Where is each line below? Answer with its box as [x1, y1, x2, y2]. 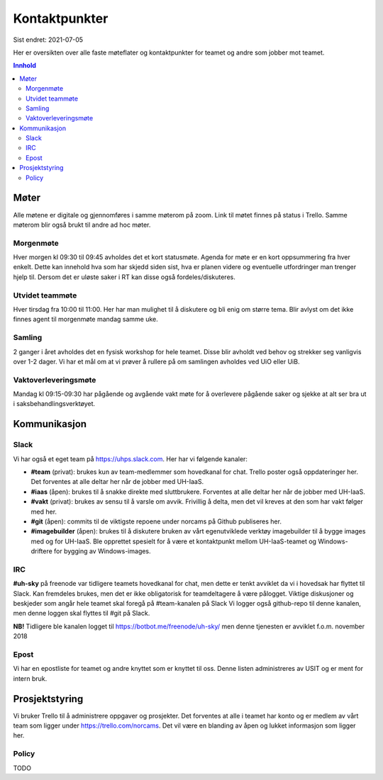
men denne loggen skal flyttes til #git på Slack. [13, 609, 150, 618]
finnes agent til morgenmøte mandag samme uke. [13, 315, 159, 324]
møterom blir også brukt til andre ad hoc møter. [13, 220, 151, 229]
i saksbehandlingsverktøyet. [13, 400, 96, 408]
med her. [30, 507, 57, 516]
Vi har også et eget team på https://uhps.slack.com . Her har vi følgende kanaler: [13, 454, 248, 463]
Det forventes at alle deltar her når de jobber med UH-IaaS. [30, 477, 204, 486]
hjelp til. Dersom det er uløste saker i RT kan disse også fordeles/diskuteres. [13, 273, 235, 281]
